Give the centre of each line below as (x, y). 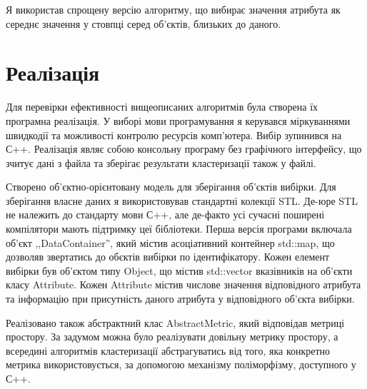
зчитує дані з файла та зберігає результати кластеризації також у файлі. (161, 162)
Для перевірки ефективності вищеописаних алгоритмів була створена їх (162, 107)
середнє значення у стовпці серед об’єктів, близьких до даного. (144, 23)
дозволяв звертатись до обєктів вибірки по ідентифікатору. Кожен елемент (168, 257)
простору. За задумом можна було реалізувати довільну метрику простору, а (172, 337)
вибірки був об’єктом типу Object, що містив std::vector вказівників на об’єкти (179, 270)
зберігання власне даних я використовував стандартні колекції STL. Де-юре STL (182, 200)
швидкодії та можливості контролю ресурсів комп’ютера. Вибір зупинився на (174, 135)
